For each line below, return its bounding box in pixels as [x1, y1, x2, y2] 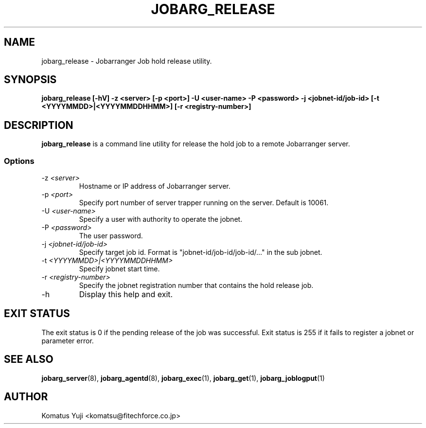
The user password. [79, 232, 143, 240]
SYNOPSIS [4, 73, 57, 86]
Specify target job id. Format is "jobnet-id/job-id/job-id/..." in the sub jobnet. [79, 248, 322, 257]
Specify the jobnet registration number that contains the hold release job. [79, 281, 314, 290]
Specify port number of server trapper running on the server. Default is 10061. [79, 198, 329, 207]
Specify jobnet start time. [79, 265, 160, 273]
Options [4, 156, 35, 166]
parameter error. [41, 336, 94, 345]
